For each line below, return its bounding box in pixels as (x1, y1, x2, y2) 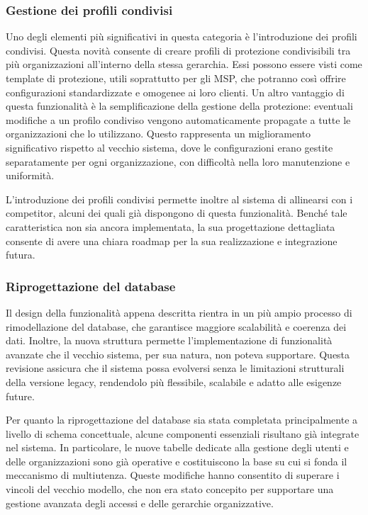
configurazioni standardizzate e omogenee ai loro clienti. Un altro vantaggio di (6, 84, 345, 99)
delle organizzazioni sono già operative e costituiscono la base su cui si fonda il (6, 453, 347, 468)
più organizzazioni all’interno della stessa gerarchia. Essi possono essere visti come (6, 57, 362, 72)
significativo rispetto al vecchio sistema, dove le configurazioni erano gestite (6, 140, 333, 154)
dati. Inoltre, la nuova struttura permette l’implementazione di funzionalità (6, 333, 333, 348)
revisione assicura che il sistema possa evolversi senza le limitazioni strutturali (6, 361, 345, 375)
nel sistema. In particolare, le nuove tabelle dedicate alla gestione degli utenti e (6, 440, 349, 455)
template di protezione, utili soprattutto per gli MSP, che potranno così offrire (6, 71, 346, 85)
